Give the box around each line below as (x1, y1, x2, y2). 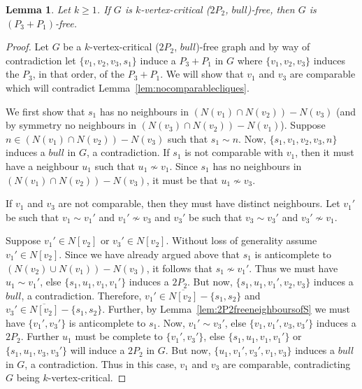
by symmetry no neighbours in (6, 118, 136, 132)
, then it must (295, 145, 354, 160)
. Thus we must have (249, 260, 338, 275)
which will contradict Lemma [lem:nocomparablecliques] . (6, 80, 249, 94)
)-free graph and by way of (196, 39, 310, 54)
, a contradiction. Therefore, (21, 288, 142, 302)
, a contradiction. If (86, 145, 170, 160)
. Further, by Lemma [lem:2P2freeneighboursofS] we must (102, 302, 351, 316)
